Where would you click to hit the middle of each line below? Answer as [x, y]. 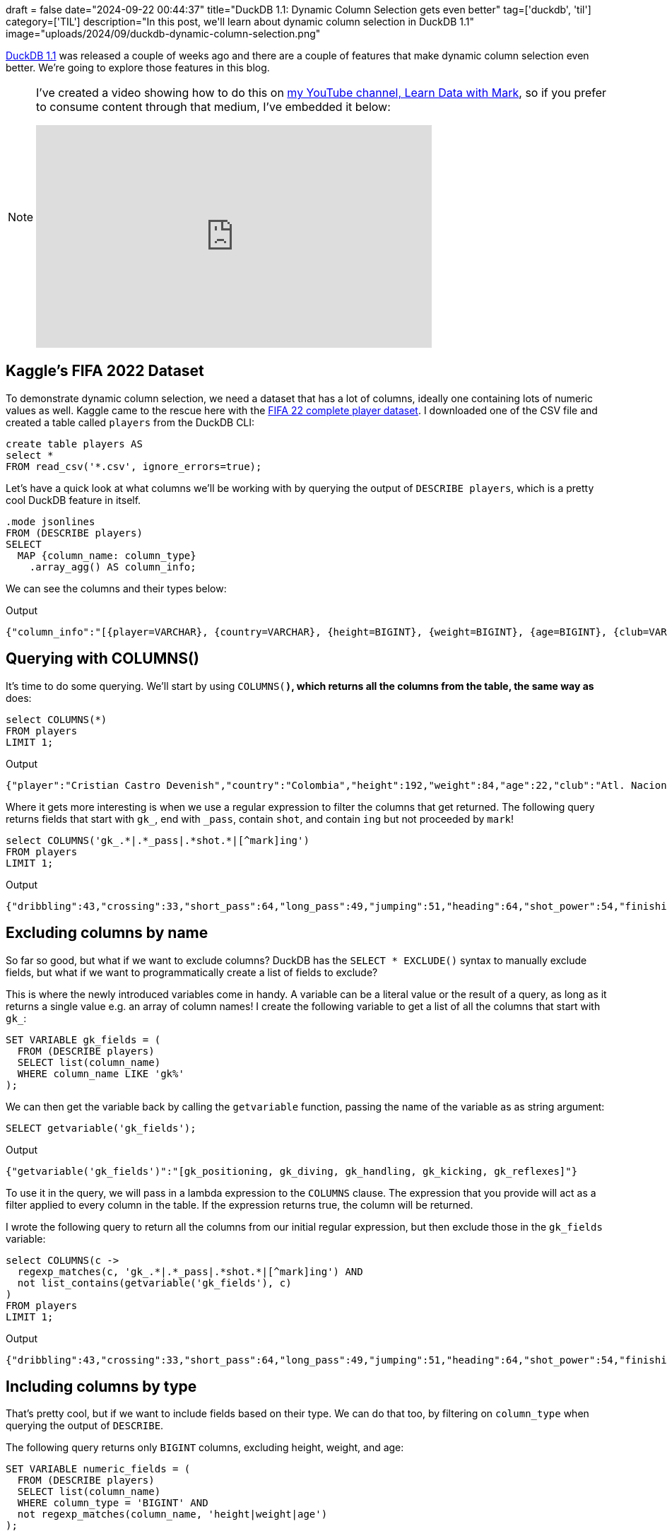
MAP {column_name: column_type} [107, 555]
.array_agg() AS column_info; [113, 567]
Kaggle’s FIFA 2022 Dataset [105, 371]
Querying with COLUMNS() [102, 659]
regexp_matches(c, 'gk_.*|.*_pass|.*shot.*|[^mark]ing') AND [190, 1271]
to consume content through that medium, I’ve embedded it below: [213, 107]
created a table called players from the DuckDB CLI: [130, 422]
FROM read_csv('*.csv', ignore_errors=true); [134, 466]
